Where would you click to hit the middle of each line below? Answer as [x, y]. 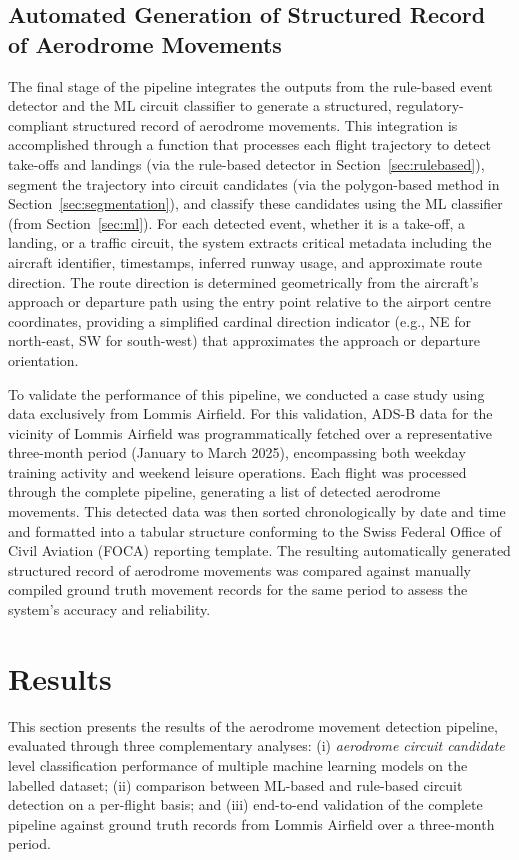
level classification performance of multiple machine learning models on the [238, 764]
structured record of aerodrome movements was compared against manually [239, 569]
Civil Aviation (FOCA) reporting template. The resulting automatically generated [259, 550]
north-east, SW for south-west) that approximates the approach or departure [244, 340]
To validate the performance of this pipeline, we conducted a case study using [246, 393]
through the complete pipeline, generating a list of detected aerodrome [224, 491]
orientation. [43, 359]
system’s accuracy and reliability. [109, 609]
